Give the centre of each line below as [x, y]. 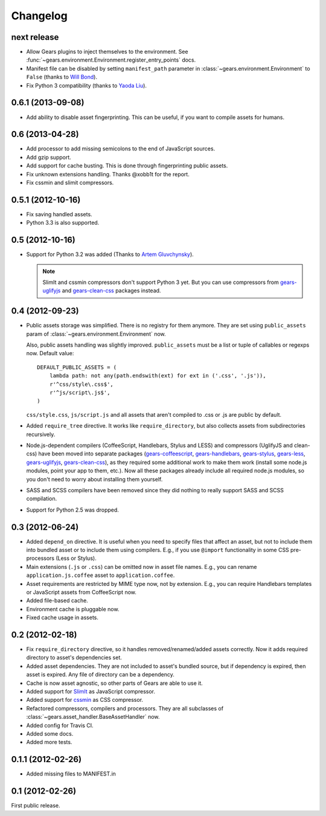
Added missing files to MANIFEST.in [71, 774]
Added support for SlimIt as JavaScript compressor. [91, 691]
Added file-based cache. [57, 600]
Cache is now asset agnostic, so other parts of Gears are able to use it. [115, 683]
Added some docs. [50, 733]
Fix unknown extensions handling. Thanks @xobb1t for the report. [108, 174]
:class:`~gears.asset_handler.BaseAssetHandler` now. [93, 717]
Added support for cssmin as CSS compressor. [85, 700]
